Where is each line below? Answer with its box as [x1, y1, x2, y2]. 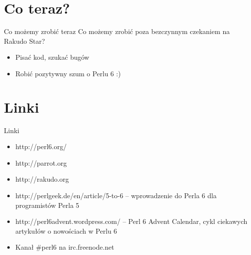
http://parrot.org [15, 157, 67, 168]
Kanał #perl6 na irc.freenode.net [15, 242, 114, 252]
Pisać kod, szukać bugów [15, 52, 90, 62]
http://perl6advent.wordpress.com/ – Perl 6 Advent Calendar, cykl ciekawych [15, 216, 248, 226]
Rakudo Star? [4, 35, 45, 46]
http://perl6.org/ [15, 141, 67, 152]
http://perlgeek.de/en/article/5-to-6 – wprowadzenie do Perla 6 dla [15, 190, 217, 200]
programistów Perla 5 [15, 200, 79, 210]
